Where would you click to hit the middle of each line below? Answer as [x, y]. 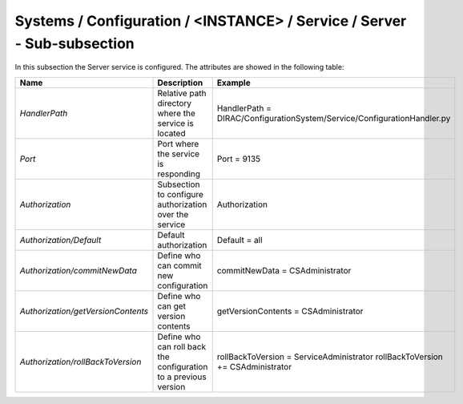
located [171, 133]
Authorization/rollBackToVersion [81, 362]
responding [179, 174]
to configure [180, 194]
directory [175, 103]
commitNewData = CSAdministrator [284, 270]
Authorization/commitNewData [79, 270]
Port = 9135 [238, 159]
